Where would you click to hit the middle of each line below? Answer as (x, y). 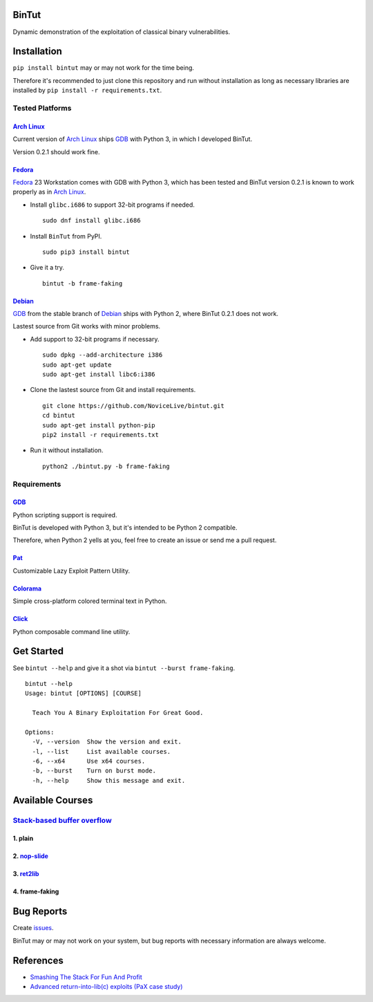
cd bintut (59, 416)
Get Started (38, 651)
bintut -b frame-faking (83, 283)
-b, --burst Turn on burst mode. (94, 771)
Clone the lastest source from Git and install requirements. (113, 390)
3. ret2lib (26, 874)
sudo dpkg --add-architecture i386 (103, 355)
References (38, 960)
